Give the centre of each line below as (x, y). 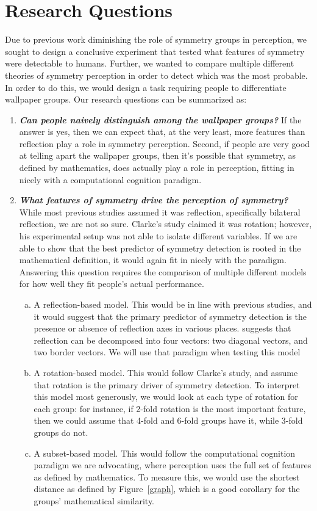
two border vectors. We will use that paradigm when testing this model (167, 352)
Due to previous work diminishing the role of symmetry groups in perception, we (156, 39)
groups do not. (61, 432)
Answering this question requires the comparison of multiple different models (163, 271)
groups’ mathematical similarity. (94, 500)
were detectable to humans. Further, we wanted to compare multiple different (150, 63)
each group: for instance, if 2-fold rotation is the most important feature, (170, 408)
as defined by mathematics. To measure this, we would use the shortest (167, 477)
